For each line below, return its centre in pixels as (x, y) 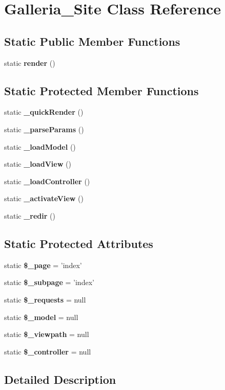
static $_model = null (41, 317)
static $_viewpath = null (47, 334)
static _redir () (30, 215)
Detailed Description (60, 379)
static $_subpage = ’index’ (49, 282)
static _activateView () (44, 198)
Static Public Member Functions (92, 41)
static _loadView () (38, 164)
